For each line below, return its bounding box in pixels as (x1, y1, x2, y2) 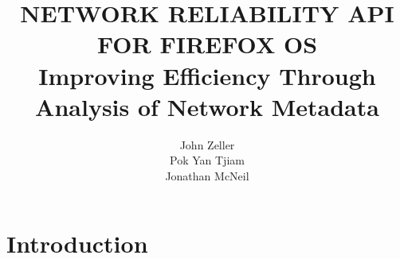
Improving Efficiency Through (38, 59, 376, 91)
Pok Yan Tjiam (170, 152, 245, 168)
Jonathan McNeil (165, 167, 249, 184)
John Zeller (179, 136, 235, 153)
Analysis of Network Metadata (35, 90, 379, 122)
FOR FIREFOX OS (96, 28, 318, 60)
